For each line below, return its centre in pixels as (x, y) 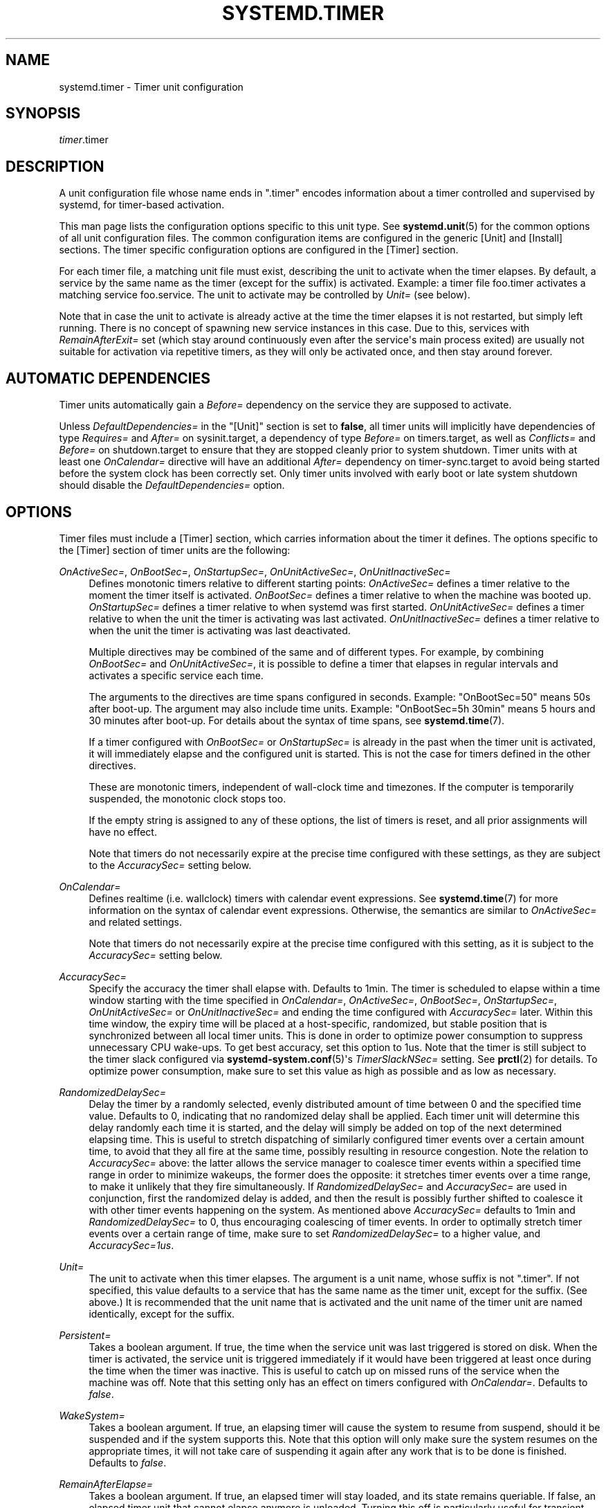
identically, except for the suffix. (162, 1313)
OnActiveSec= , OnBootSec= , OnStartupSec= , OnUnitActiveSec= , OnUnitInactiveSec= (255, 571)
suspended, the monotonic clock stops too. (187, 798)
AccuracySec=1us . (131, 1245)
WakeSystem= (92, 1415)
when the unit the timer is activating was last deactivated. (220, 630)
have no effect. (123, 832)
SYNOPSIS (43, 114)
